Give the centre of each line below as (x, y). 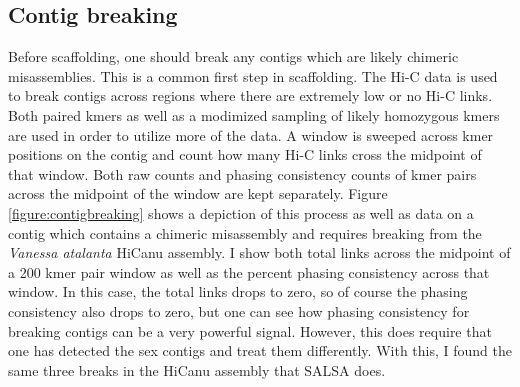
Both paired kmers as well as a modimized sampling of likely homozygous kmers (254, 114)
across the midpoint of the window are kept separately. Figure (198, 193)
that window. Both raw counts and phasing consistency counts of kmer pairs (242, 173)
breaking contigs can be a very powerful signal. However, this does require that (250, 330)
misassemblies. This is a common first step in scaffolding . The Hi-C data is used (253, 75)
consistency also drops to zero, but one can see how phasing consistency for (239, 310)
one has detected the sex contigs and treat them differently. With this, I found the (260, 350)
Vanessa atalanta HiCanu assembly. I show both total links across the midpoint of (259, 252)
